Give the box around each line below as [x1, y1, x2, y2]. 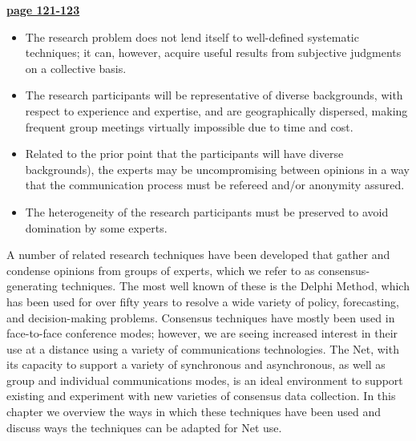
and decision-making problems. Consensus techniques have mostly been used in [6, 309, 395, 326]
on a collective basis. [25, 59, 127, 76]
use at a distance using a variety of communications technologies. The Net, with [6, 340, 399, 357]
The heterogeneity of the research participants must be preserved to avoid [25, 203, 389, 220]
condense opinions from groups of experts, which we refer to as [6, 261, 315, 278]
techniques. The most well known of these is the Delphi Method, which [61, 277, 410, 294]
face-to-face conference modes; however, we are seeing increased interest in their [6, 325, 398, 342]
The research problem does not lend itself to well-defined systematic [25, 28, 359, 45]
